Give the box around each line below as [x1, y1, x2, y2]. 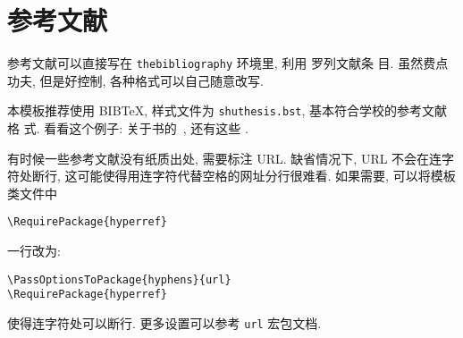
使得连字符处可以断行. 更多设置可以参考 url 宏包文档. [7, 313, 322, 332]
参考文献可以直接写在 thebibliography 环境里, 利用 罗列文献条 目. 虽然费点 [7, 54, 449, 72]
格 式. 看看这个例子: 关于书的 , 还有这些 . [7, 119, 248, 138]
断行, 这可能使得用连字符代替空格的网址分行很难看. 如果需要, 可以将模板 [31, 166, 456, 185]
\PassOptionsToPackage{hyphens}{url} [7, 273, 231, 286]
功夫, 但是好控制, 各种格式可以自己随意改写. [7, 71, 264, 89]
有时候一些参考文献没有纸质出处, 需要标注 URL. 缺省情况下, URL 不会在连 [7, 148, 442, 167]
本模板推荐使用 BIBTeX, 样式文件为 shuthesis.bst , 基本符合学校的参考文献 [7, 101, 448, 120]
